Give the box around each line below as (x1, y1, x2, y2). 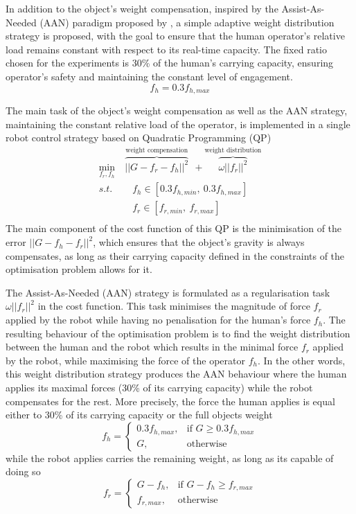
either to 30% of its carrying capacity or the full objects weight (6, 407, 273, 422)
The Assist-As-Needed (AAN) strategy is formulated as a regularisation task (6, 285, 330, 299)
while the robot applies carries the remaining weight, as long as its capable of (6, 450, 334, 465)
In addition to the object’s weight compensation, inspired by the (6, 1, 278, 15)
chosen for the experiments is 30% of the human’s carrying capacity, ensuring (6, 55, 334, 70)
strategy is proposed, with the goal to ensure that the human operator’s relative (6, 28, 345, 43)
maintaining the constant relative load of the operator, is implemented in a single (6, 116, 350, 131)
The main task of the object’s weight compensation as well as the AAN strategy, (6, 103, 348, 118)
